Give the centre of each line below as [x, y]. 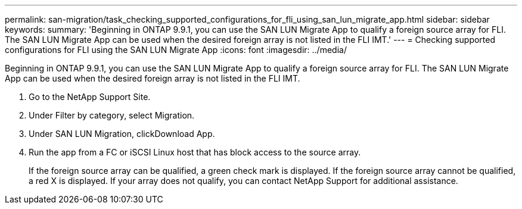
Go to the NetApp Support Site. [90, 97]
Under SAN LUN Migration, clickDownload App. [122, 134]
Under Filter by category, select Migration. [112, 115]
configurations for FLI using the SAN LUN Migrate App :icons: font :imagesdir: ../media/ [176, 50]
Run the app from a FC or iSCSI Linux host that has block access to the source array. [195, 152]
